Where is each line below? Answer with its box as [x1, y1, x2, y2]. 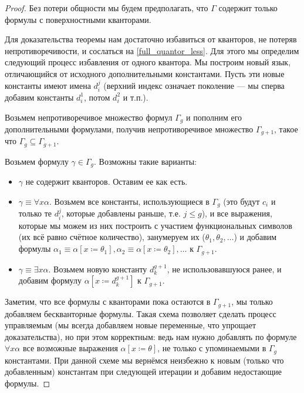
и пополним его [186, 111, 242, 123]
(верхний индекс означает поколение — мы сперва [103, 79, 285, 91]
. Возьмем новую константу [48, 262, 147, 275]
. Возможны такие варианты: [94, 155, 197, 167]
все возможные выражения [22, 342, 118, 354]
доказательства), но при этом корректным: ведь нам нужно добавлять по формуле [5, 330, 297, 342]
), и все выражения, [201, 207, 272, 219]
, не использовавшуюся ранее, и [167, 262, 282, 275]
